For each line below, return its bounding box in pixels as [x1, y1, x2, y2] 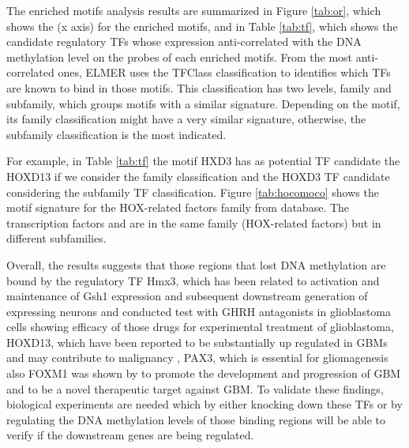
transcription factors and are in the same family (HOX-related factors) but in [6, 214, 381, 231]
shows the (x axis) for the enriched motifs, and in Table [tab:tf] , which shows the [6, 17, 398, 34]
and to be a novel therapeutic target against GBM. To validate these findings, [6, 380, 384, 397]
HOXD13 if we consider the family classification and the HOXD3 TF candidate [6, 168, 390, 184]
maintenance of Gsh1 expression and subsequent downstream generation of [6, 288, 368, 304]
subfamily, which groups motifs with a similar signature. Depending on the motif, [6, 95, 400, 111]
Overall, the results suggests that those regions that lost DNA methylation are [6, 256, 386, 273]
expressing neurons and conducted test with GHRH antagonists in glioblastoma [6, 303, 392, 319]
